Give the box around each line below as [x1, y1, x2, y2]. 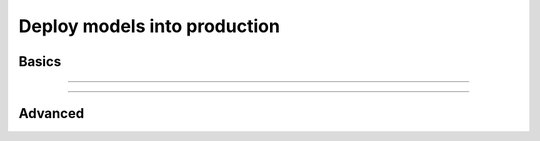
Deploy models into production [18, 15, 280, 37]
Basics [18, 53, 62, 70]
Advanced [18, 105, 85, 122]
